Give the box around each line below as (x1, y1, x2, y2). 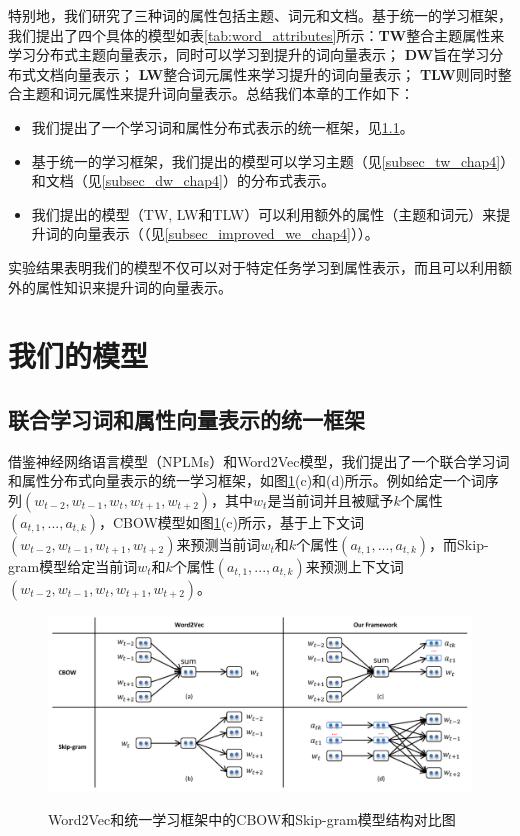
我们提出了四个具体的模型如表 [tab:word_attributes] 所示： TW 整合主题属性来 (8, 24, 505, 45)
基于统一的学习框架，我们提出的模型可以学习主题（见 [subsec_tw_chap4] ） (31, 150, 508, 171)
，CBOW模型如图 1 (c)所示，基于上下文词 (98, 511, 364, 532)
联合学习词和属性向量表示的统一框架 (8, 403, 365, 434)
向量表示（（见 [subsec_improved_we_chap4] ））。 (73, 223, 379, 244)
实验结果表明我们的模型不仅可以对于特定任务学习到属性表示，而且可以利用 (8, 256, 498, 277)
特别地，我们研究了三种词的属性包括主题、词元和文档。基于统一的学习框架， (8, 5, 512, 25)
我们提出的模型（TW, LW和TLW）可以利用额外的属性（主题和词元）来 (31, 203, 497, 224)
